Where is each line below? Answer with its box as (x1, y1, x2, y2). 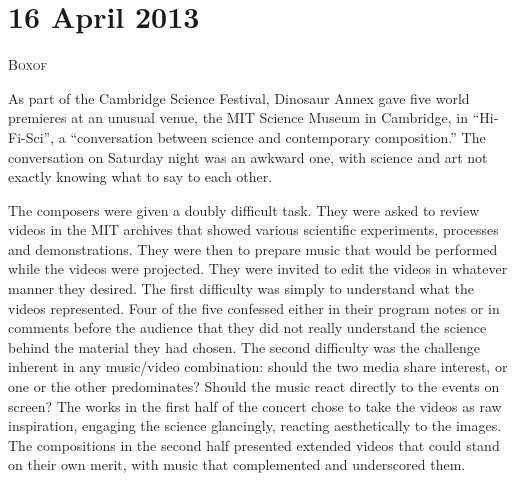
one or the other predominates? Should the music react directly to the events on (8, 376, 500, 397)
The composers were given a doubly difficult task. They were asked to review (8, 199, 480, 220)
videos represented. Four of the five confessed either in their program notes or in (8, 297, 500, 318)
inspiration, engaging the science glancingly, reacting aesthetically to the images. (8, 415, 502, 436)
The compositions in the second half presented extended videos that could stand (8, 434, 500, 455)
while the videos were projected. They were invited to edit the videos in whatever (8, 258, 508, 279)
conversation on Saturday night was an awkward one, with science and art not (8, 146, 488, 167)
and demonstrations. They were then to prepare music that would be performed (8, 238, 498, 259)
